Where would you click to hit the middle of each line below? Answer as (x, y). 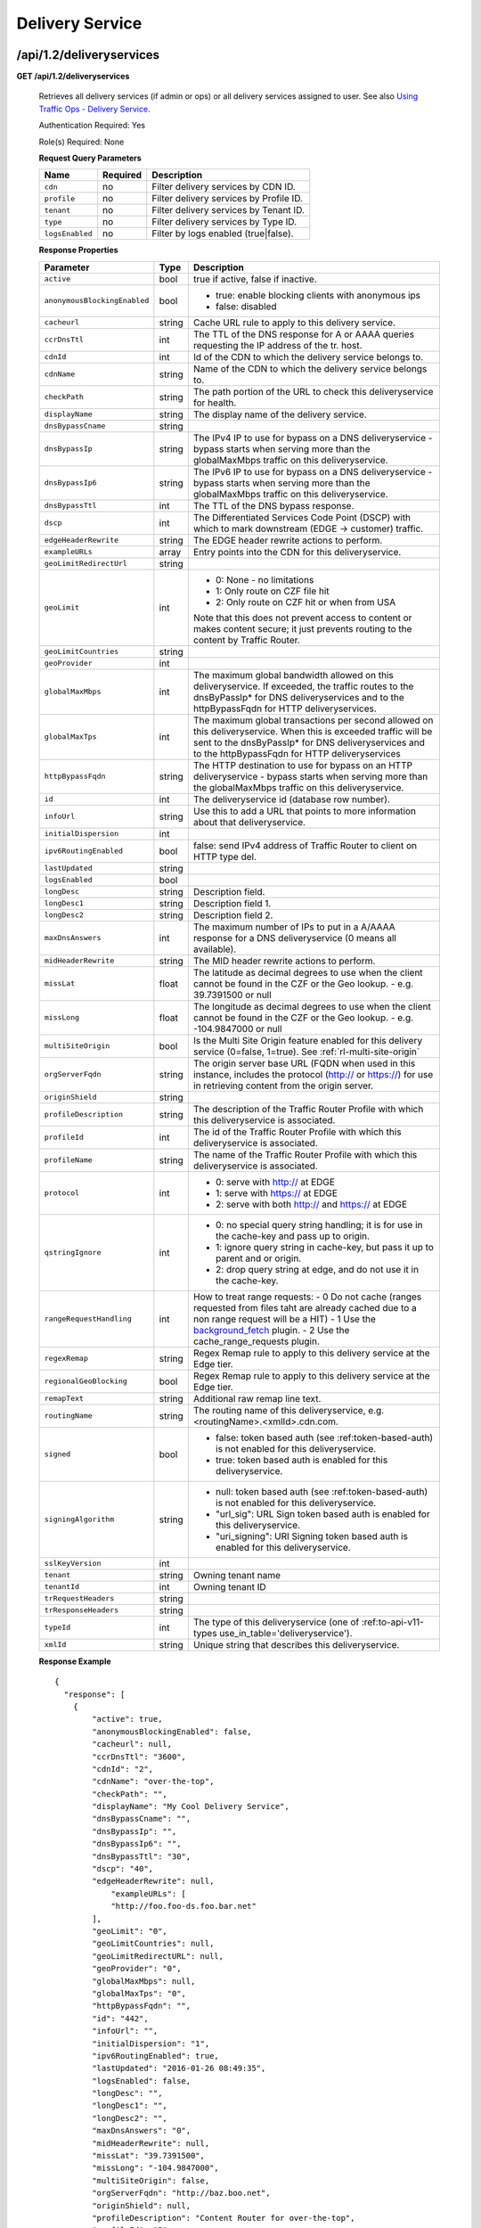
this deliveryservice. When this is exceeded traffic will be (313, 731)
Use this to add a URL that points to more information (305, 811)
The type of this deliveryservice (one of (276, 1622)
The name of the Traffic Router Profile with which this (305, 1154)
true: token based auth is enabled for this (302, 1460)
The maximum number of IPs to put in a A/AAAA (294, 927)
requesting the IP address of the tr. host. (277, 345)
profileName (68, 1160)
